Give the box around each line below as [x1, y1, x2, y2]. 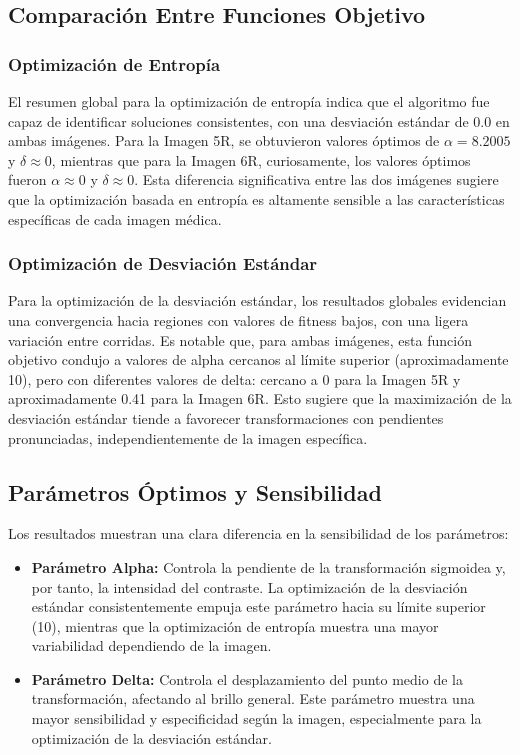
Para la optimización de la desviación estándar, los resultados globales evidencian [8, 290, 507, 311]
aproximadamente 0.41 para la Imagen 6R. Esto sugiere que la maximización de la [8, 388, 512, 409]
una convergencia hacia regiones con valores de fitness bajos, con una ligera [8, 309, 469, 330]
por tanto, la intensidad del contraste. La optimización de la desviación [31, 576, 468, 597]
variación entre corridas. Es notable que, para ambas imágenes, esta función [8, 329, 472, 350]
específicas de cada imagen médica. [8, 208, 222, 229]
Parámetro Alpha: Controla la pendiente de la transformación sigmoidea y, [31, 556, 506, 577]
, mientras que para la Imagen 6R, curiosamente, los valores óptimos [51, 149, 471, 170]
